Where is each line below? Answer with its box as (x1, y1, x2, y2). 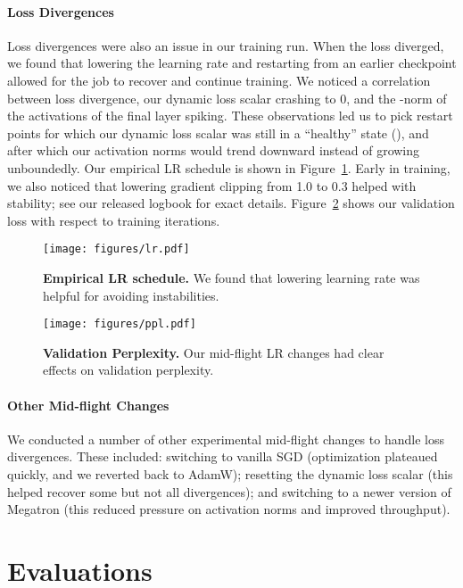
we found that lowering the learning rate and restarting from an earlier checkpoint (7, 54, 457, 72)
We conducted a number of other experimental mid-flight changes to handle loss (7, 429, 444, 448)
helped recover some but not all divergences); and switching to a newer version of (7, 482, 451, 501)
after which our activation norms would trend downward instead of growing (7, 141, 420, 160)
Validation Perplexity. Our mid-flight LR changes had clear (43, 343, 384, 361)
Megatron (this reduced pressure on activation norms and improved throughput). (7, 500, 451, 518)
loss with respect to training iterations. (7, 211, 220, 229)
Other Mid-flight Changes (7, 395, 169, 414)
